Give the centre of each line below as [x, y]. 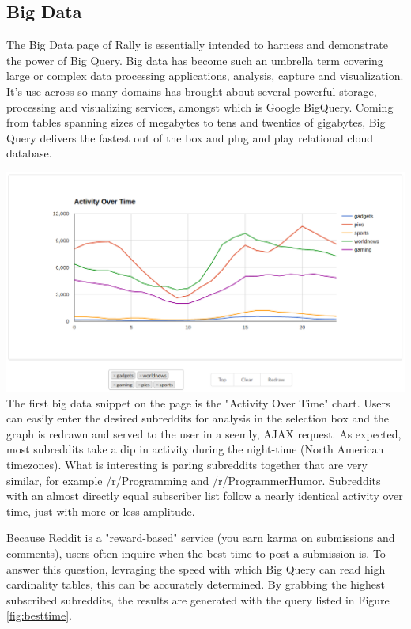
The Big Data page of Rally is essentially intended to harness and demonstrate [197, 45]
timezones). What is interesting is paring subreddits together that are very [187, 465]
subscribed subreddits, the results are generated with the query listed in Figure [198, 599]
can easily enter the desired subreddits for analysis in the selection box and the [198, 418]
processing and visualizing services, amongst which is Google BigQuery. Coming [200, 106]
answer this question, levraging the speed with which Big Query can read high [196, 568]
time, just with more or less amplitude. [101, 511]
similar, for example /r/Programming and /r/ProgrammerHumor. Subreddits [194, 480]
